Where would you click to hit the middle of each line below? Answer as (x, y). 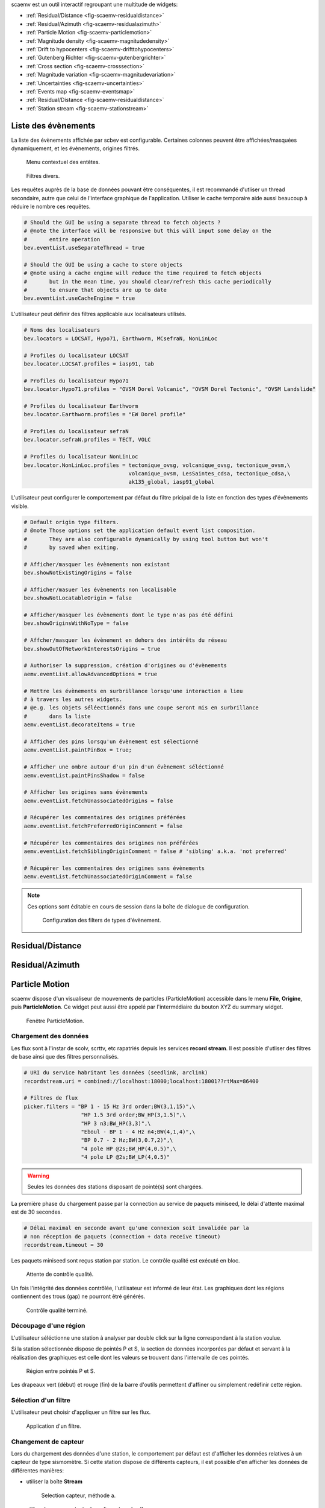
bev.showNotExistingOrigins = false (78, 573)
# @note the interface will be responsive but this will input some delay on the (148, 231)
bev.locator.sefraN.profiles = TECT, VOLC (87, 440)
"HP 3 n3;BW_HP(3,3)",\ (116, 1123)
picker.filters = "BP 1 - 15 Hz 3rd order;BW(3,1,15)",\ (110, 1106)
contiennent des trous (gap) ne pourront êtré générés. (78, 1296)
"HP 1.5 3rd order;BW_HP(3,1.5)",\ (133, 1115)
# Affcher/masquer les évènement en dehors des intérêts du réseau (125, 640)
